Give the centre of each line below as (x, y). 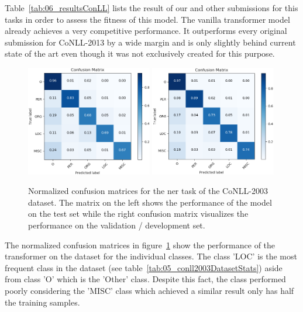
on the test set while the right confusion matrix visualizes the (138, 214)
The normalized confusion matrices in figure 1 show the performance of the (140, 245)
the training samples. (42, 302)
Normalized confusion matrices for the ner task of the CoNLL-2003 (148, 191)
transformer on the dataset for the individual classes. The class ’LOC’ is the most (151, 256)
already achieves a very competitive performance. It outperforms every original (146, 31)
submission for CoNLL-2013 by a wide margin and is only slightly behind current (150, 42)
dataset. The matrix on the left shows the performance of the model (150, 202)
